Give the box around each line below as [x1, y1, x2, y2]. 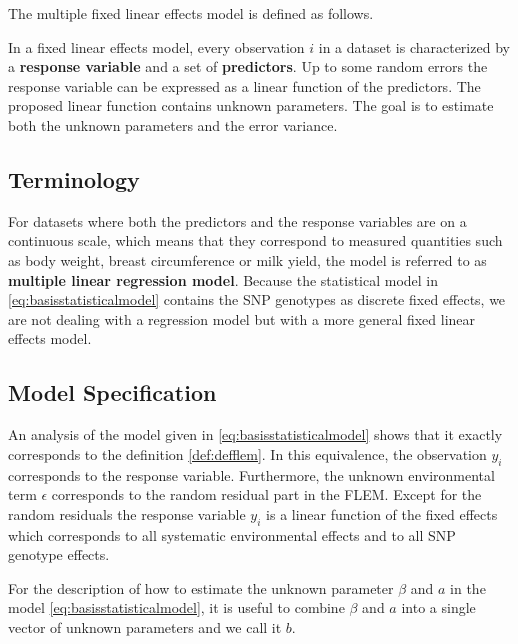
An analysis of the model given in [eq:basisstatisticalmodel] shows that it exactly [8, 424, 503, 445]
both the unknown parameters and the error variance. [8, 114, 338, 135]
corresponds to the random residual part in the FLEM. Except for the [51, 484, 482, 505]
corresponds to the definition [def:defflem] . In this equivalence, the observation [8, 443, 487, 464]
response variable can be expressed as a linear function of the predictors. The [8, 75, 481, 96]
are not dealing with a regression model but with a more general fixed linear [8, 308, 476, 329]
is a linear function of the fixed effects [266, 503, 498, 524]
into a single [401, 597, 476, 618]
